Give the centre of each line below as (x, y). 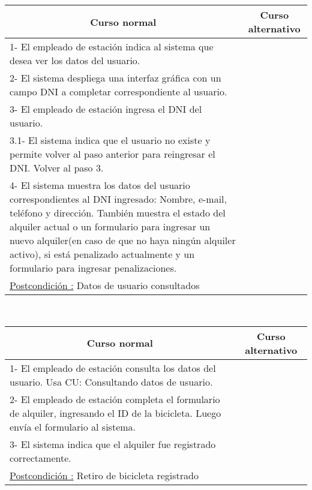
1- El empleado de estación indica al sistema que (112, 46)
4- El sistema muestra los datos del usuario (100, 185)
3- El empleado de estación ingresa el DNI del (106, 109)
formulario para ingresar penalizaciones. (93, 268)
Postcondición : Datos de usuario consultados (105, 285)
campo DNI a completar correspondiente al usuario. (118, 91)
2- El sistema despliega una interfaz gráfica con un (115, 78)
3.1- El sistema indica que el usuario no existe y (110, 140)
